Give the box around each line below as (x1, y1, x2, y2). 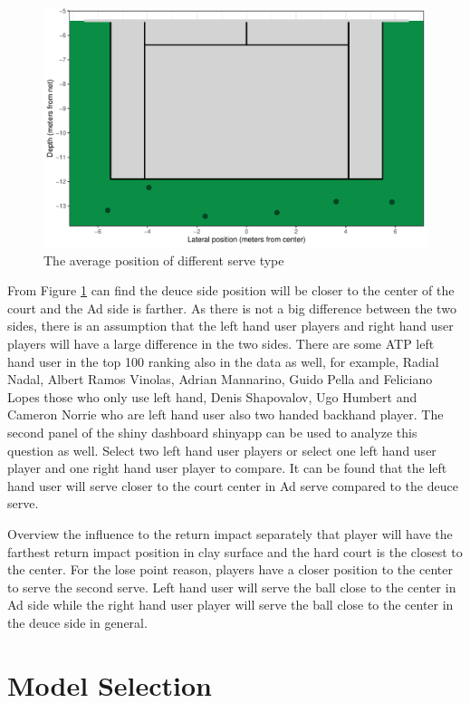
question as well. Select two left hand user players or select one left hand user (7, 440, 436, 459)
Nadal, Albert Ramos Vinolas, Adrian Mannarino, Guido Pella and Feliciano (7, 370, 433, 389)
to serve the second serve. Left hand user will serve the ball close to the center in (7, 577, 456, 596)
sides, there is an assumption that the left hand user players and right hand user (7, 316, 454, 335)
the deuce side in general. (7, 612, 148, 631)
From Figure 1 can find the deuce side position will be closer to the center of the (7, 281, 455, 300)
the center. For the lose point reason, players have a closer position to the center (7, 560, 453, 579)
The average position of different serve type (43, 250, 284, 269)
